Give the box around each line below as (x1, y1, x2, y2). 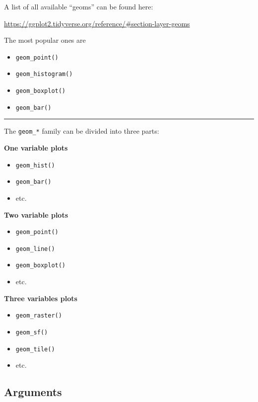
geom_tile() (15, 345, 55, 353)
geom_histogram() (15, 71, 73, 78)
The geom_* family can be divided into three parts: (4, 126, 159, 136)
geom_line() (15, 245, 55, 252)
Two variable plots (4, 209, 68, 220)
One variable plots (4, 143, 68, 153)
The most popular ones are (4, 35, 86, 45)
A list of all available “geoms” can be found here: (4, 1, 153, 11)
